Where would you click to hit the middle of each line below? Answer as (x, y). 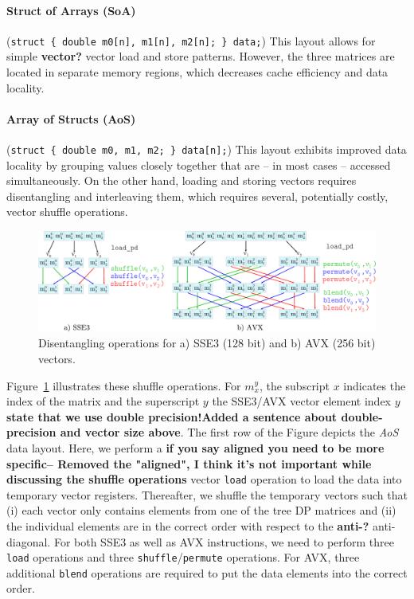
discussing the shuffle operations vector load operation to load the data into (204, 479)
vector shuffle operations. (67, 211)
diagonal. (29, 541)
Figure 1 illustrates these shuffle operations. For (124, 385)
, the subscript (294, 385)
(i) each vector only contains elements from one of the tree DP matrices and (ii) (201, 510)
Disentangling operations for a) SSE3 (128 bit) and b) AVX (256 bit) (207, 343)
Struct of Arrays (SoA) (71, 10)
